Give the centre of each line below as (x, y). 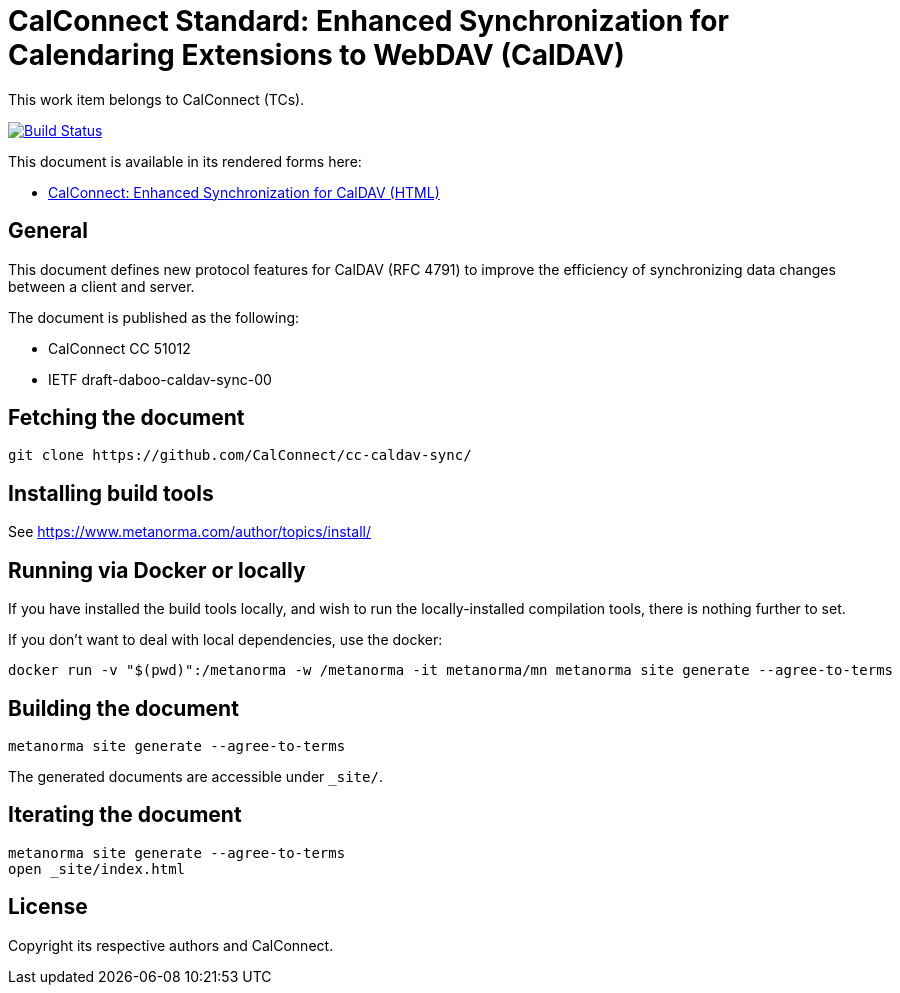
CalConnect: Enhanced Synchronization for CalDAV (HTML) (244, 192)
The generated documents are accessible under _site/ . (195, 776)
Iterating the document (125, 815)
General (48, 231)
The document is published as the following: (154, 317)
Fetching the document (126, 418)
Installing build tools (111, 493)
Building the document (123, 708)
